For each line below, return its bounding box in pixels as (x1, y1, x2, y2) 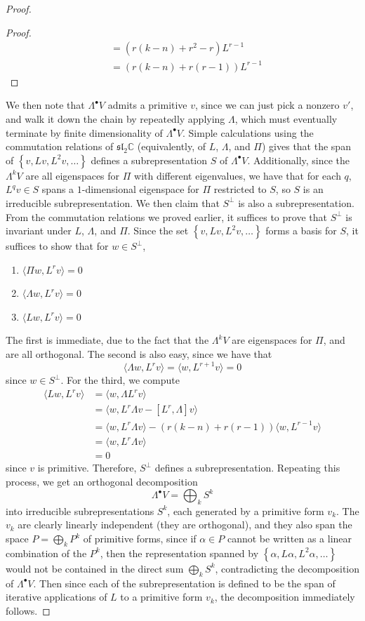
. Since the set (127, 223, 189, 238)
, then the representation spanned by (100, 545, 259, 560)
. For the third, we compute (60, 373, 180, 387)
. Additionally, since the (247, 152, 350, 167)
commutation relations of (6, 139, 114, 154)
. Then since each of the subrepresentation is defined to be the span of (33, 575, 336, 590)
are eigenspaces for (232, 333, 312, 347)
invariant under (6, 223, 72, 238)
